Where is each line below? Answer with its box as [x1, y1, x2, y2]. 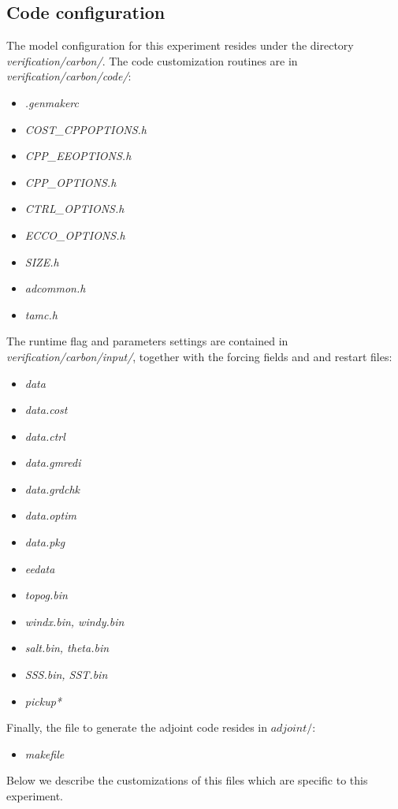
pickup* [24, 692, 61, 709]
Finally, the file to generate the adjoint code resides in [6, 719, 267, 736]
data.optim [24, 507, 76, 524]
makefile [24, 745, 65, 762]
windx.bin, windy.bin [24, 613, 125, 629]
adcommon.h [24, 280, 86, 296]
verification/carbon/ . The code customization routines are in [6, 52, 298, 69]
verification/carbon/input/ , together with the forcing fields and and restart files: [6, 348, 392, 364]
